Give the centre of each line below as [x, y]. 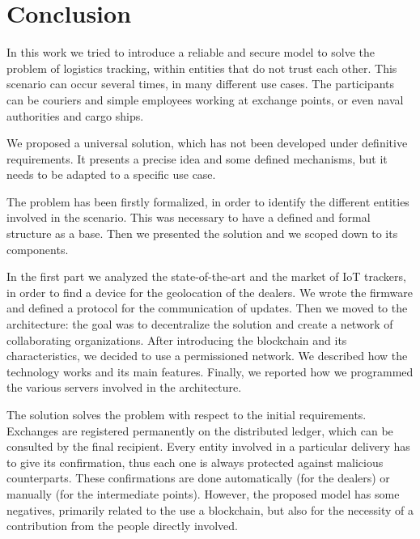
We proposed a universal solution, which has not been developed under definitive [207, 143]
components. [38, 249]
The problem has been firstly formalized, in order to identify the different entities [208, 201]
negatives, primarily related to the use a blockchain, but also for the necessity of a [210, 509]
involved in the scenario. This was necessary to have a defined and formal [189, 217]
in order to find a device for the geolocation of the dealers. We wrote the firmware [210, 292]
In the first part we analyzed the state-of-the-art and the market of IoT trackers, [206, 276]
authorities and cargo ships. [75, 115]
